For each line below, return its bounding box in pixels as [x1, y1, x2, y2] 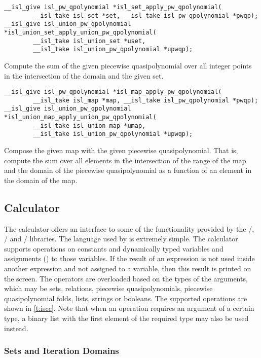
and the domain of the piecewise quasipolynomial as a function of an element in [4, 165, 252, 175]
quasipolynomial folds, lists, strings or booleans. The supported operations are [4, 293, 247, 303]
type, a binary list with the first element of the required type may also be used [4, 312, 249, 323]
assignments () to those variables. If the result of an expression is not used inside [4, 253, 255, 264]
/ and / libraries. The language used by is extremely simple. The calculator [4, 233, 238, 244]
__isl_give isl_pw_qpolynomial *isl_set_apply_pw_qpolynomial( [4, 4, 222, 11]
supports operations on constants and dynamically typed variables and [4, 243, 223, 254]
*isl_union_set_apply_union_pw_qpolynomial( [4, 28, 157, 36]
